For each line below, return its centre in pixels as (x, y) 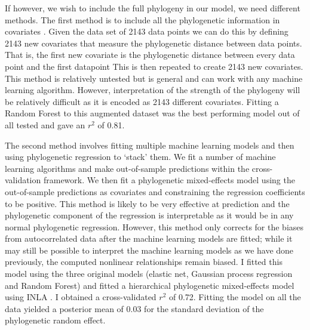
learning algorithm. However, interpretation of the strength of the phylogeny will (153, 90)
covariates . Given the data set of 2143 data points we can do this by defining (147, 31)
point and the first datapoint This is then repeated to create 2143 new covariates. (154, 66)
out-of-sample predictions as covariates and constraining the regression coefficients (155, 191)
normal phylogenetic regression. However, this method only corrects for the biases (154, 226)
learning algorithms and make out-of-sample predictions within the (127, 168)
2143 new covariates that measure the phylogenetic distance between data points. (154, 43)
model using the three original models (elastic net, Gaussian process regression (149, 274)
